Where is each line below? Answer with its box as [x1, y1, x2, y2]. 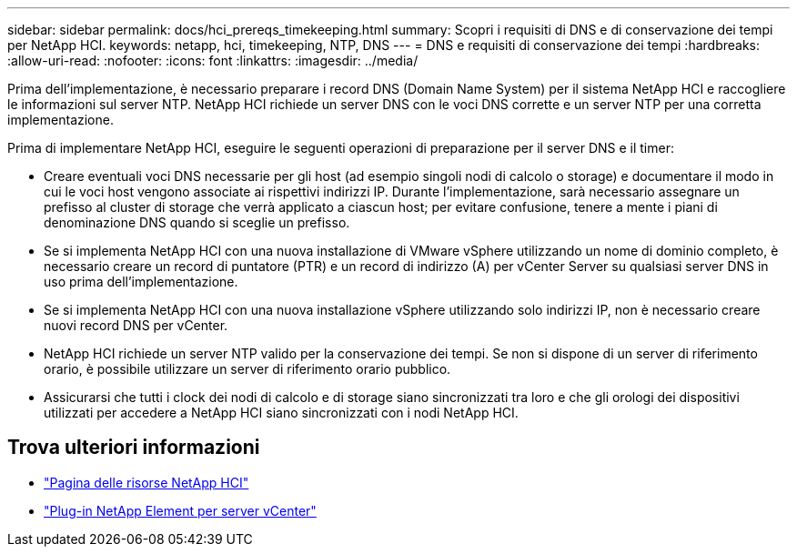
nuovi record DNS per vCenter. [44, 317, 228, 333]
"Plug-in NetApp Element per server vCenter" [44, 502, 317, 519]
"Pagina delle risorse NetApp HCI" [44, 474, 249, 490]
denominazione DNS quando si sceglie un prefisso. [44, 215, 350, 230]
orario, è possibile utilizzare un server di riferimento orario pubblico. [44, 361, 451, 377]
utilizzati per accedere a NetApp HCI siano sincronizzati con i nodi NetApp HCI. [44, 405, 519, 420]
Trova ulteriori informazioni [7, 436, 260, 459]
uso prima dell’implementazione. [44, 274, 238, 289]
